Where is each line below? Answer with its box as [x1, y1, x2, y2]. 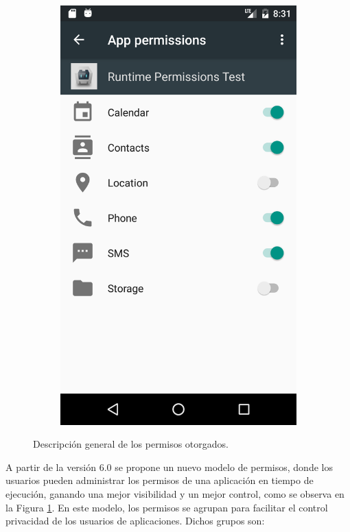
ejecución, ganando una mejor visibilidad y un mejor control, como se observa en [5, 486, 345, 500]
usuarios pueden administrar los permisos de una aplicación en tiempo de [5, 473, 314, 487]
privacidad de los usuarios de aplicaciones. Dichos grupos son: [5, 513, 265, 528]
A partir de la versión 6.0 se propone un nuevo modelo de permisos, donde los [5, 459, 333, 474]
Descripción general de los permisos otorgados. [33, 437, 229, 451]
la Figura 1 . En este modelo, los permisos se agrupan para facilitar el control [5, 500, 328, 514]
